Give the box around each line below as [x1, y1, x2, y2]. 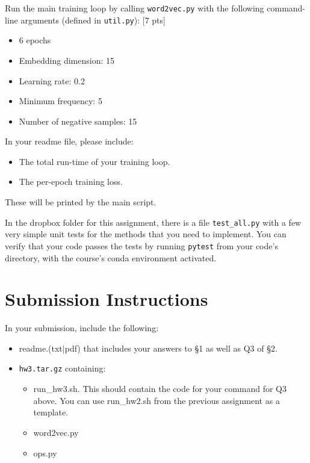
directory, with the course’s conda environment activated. [5, 251, 217, 264]
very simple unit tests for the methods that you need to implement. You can [5, 228, 287, 240]
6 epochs [19, 34, 51, 46]
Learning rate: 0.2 [19, 74, 85, 87]
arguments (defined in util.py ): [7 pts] [20, 13, 166, 26]
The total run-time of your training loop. [19, 155, 170, 167]
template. [33, 406, 69, 418]
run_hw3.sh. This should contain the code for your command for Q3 [33, 382, 287, 395]
